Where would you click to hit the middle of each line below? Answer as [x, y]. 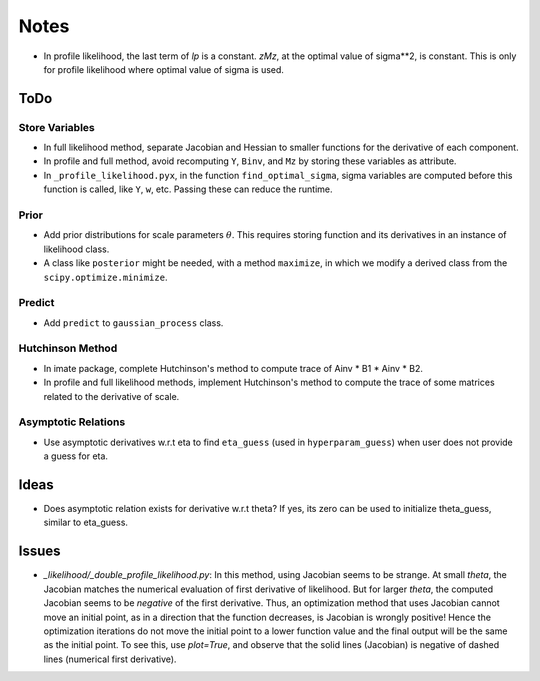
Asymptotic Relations [72, 422]
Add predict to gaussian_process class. [133, 322]
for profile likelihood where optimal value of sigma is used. [164, 69]
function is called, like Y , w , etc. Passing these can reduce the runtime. [188, 189]
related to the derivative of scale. [111, 396]
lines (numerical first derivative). [110, 659]
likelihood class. [76, 249]
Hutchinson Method [68, 348]
